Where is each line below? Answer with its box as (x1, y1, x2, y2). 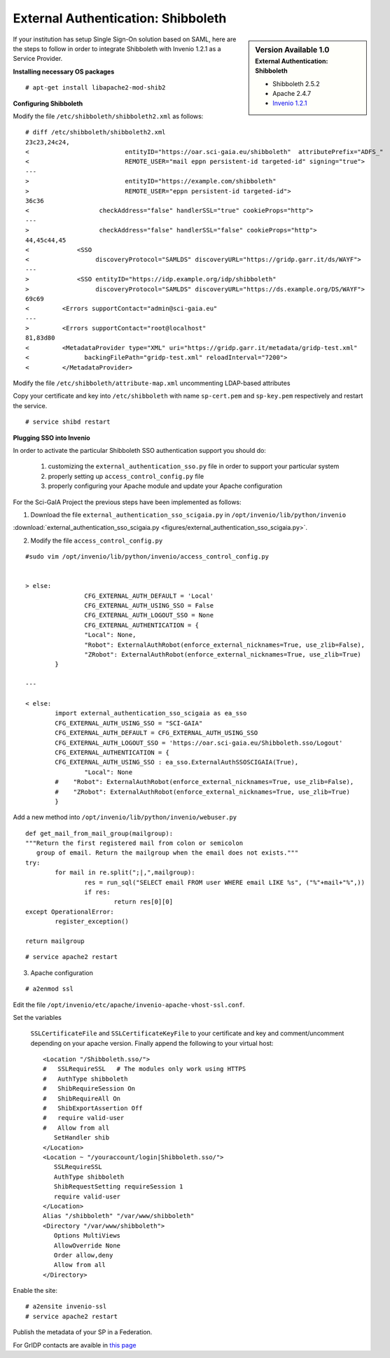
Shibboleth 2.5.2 (272, 79, 320, 87)
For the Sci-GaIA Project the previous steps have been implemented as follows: (13, 498, 242, 506)
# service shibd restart (25, 418, 111, 426)
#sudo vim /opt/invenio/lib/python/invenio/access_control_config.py (25, 553, 270, 561)
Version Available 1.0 (255, 45, 330, 55)
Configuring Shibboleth (13, 99, 83, 108)
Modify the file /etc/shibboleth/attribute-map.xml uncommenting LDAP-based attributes (13, 379, 291, 388)
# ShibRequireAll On (43, 1094, 121, 1102)
